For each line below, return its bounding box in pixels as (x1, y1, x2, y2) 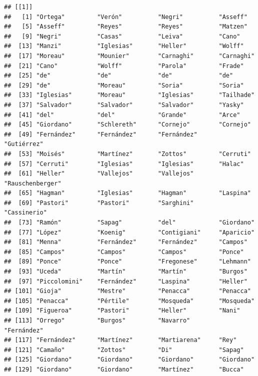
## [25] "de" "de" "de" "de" (4, 72, 233, 79)
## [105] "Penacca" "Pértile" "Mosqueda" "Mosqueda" (4, 297, 255, 304)
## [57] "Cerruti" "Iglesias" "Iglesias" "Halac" (4, 160, 244, 167)
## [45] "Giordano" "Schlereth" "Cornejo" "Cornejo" (4, 121, 251, 128)
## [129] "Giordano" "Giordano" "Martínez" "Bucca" (4, 365, 244, 373)
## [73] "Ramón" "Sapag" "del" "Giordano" (4, 219, 255, 226)
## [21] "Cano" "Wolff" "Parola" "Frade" (4, 62, 244, 69)
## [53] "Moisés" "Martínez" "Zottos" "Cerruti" (4, 150, 251, 157)
